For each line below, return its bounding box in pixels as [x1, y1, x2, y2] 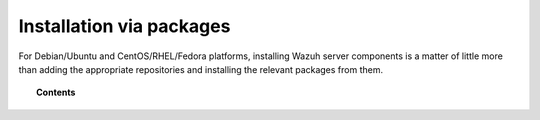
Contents [36, 86, 76, 99]
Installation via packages [18, 15, 231, 37]
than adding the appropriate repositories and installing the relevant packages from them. [18, 63, 384, 75]
